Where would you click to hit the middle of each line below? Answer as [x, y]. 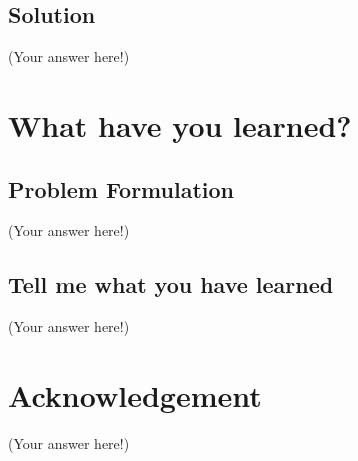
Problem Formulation [121, 188]
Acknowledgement [135, 394]
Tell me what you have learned [171, 284]
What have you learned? [180, 124]
